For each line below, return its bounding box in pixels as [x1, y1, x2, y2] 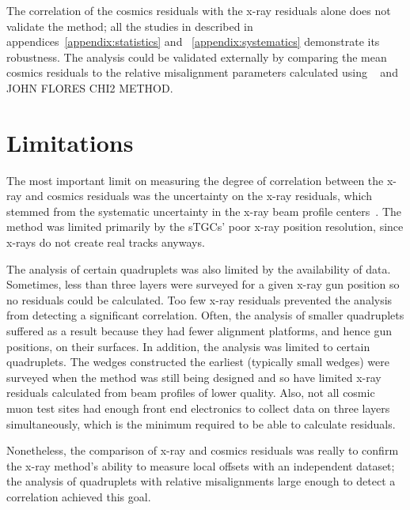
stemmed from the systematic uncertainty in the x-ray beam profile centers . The [6, 202, 402, 219]
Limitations [6, 126, 134, 158]
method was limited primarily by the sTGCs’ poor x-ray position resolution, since [6, 218, 404, 235]
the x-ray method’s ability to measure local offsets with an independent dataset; [6, 457, 395, 474]
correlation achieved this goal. [6, 488, 151, 504]
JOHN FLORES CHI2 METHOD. [6, 79, 173, 96]
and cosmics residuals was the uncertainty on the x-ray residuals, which [25, 187, 372, 204]
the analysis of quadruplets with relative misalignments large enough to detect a [6, 473, 396, 489]
